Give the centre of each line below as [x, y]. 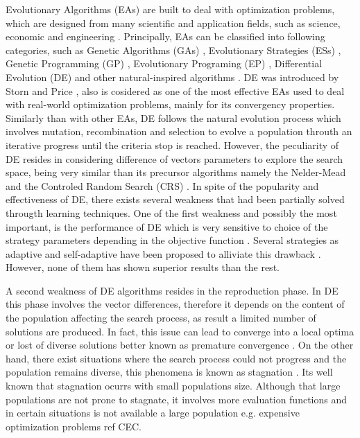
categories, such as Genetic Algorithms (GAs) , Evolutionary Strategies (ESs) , [173, 50]
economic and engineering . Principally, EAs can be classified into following [165, 36]
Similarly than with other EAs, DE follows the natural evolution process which [173, 117]
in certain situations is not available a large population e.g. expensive [153, 413]
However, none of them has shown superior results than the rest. [143, 267]
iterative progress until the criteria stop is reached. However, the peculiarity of [172, 144]
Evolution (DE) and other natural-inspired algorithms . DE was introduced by [172, 77]
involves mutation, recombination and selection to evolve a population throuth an [179, 131]
